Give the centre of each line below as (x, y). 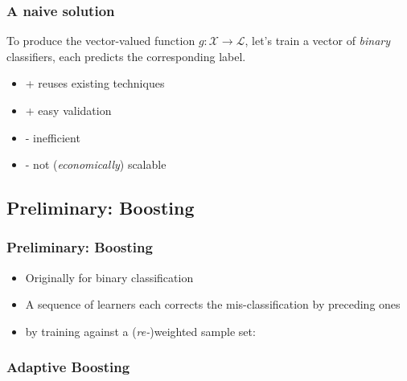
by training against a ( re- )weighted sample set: (140, 331)
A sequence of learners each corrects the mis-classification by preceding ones (213, 304)
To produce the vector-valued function (101, 41)
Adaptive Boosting (68, 367)
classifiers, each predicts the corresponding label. (126, 56)
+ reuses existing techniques (95, 83)
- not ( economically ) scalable (96, 164)
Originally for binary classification (109, 277)
